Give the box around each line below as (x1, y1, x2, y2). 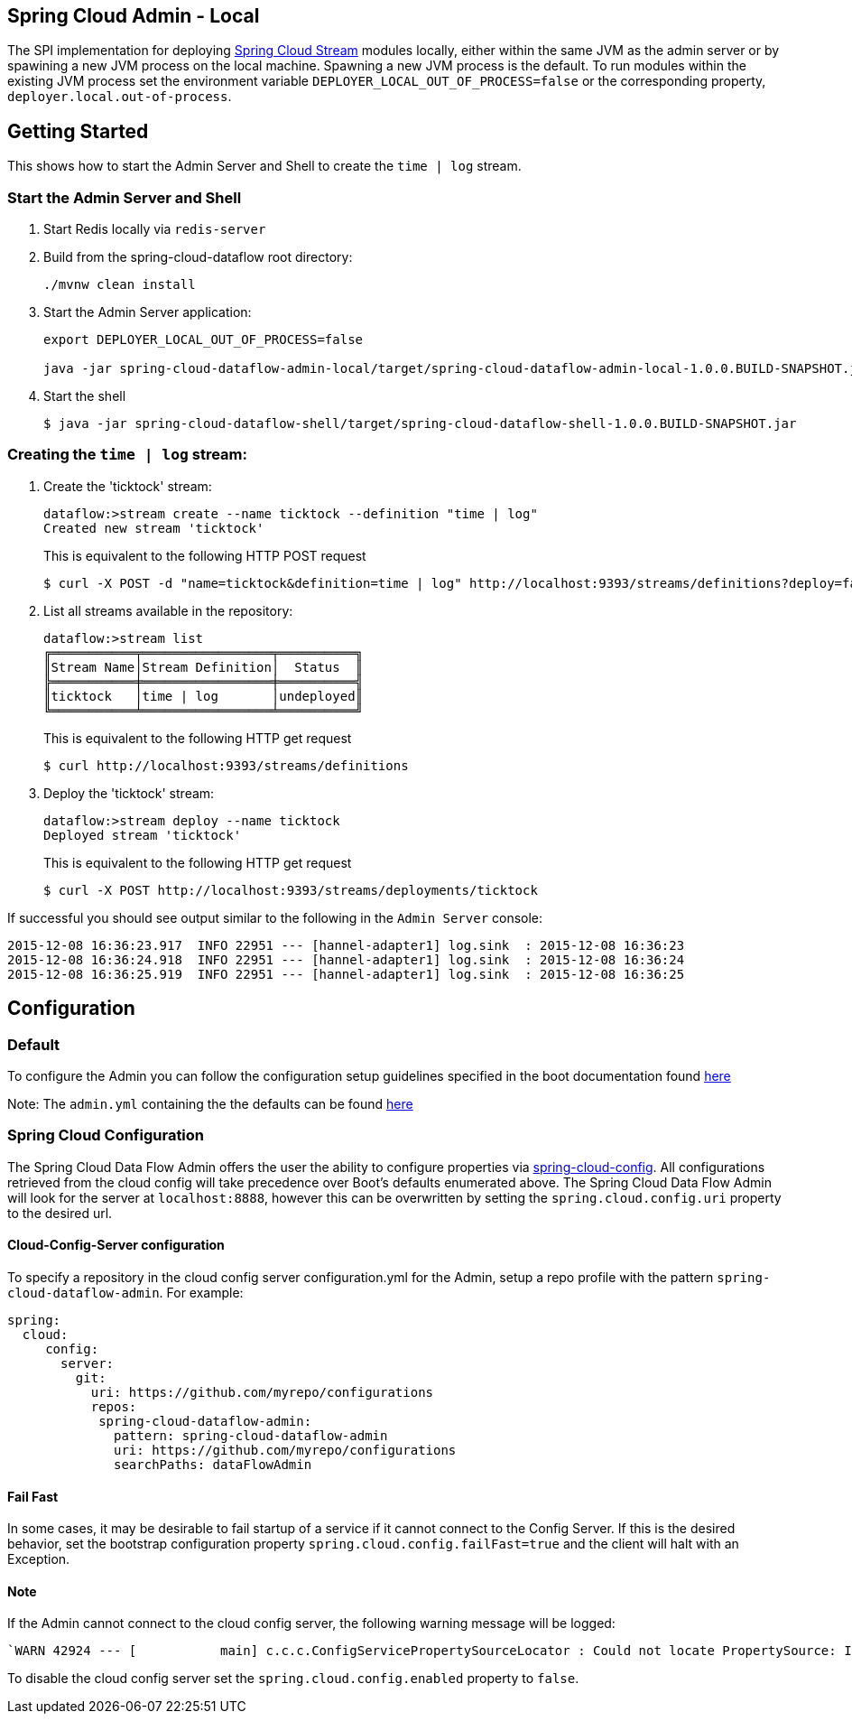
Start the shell (43, 388, 126, 405)
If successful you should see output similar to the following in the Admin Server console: (7, 909, 543, 926)
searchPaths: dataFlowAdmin (114, 1456, 312, 1472)
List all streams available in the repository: (43, 602, 293, 619)
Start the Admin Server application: (43, 304, 252, 321)
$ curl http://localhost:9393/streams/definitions (43, 758, 409, 773)
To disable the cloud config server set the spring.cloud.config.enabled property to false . (7, 1670, 579, 1687)
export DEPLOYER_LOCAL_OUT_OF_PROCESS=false (43, 332, 364, 348)
